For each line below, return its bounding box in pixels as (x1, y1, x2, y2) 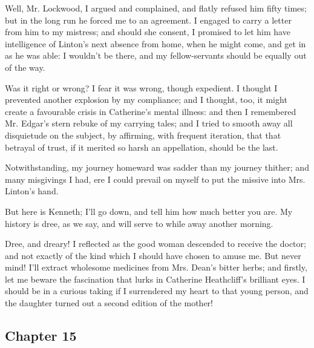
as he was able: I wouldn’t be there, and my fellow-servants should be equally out (5, 49, 307, 62)
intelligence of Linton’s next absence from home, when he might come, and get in (5, 37, 306, 50)
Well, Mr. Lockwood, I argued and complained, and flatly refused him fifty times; (5, 2, 307, 14)
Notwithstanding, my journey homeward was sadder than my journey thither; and (5, 161, 309, 174)
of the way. (5, 61, 45, 73)
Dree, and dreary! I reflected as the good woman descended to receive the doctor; (5, 237, 306, 250)
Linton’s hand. (5, 185, 59, 197)
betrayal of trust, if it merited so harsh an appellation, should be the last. (5, 140, 278, 153)
